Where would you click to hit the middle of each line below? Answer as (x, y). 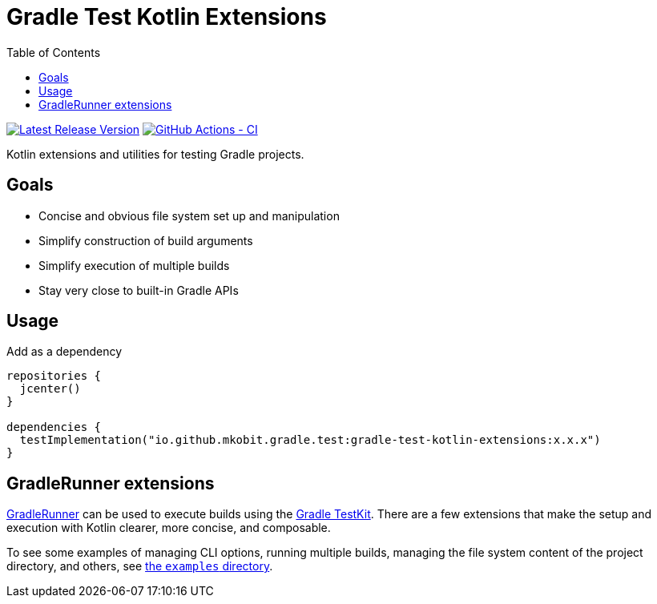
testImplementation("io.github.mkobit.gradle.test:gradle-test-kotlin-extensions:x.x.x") (310, 440)
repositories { (54, 376)
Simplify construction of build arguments (146, 240)
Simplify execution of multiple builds (134, 265)
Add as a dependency (64, 352)
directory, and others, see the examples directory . (140, 566)
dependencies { (54, 427)
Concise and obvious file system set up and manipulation (189, 215)
